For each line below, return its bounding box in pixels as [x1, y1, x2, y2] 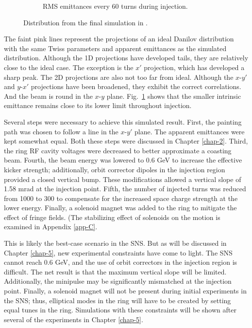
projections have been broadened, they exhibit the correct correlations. [31, 81, 241, 91]
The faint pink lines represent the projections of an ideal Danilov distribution [4, 34, 234, 44]
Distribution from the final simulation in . [23, 17, 148, 27]
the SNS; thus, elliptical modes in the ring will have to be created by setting [4, 295, 231, 305]
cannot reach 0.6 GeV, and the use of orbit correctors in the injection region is [4, 257, 237, 267]
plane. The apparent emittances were [134, 126, 245, 136]
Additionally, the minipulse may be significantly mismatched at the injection [4, 276, 232, 286]
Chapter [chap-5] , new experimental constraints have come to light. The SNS [4, 247, 233, 257]
